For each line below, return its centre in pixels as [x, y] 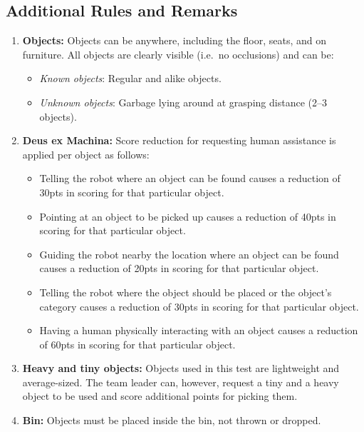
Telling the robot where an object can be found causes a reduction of [190, 178]
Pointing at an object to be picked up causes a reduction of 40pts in [188, 216]
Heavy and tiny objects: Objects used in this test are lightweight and [181, 368]
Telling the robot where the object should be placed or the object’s [186, 292]
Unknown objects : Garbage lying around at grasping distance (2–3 [183, 102]
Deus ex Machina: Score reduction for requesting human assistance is [179, 140]
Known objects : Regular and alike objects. [130, 78]
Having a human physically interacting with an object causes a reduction [199, 330]
